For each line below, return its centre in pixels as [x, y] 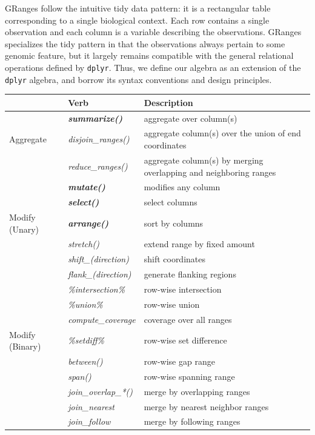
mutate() [87, 187]
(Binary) [25, 346]
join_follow [89, 421]
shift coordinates [175, 259]
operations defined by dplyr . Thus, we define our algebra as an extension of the [153, 67]
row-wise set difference [185, 340]
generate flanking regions [190, 274]
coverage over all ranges [188, 319]
